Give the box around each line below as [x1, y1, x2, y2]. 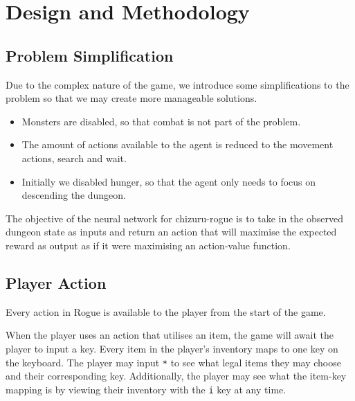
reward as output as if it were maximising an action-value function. [6, 238, 291, 252]
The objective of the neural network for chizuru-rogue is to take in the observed [6, 211, 344, 225]
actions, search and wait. [21, 150, 127, 165]
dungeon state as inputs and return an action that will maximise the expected [6, 224, 337, 239]
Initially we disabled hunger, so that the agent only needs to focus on [21, 174, 316, 188]
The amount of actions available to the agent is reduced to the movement [21, 137, 334, 152]
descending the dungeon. [21, 188, 127, 202]
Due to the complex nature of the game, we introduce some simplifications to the [6, 77, 349, 91]
